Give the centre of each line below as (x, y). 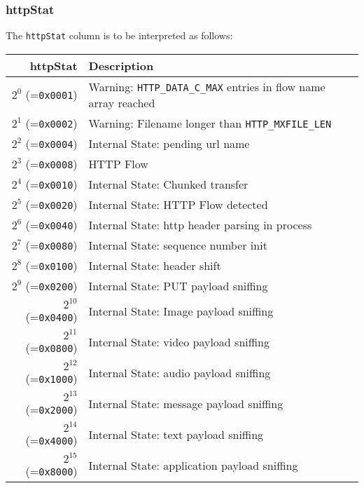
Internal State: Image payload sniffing (181, 311)
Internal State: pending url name (169, 143)
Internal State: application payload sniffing (193, 466)
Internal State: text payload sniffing (176, 435)
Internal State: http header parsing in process (200, 224)
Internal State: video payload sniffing (179, 342)
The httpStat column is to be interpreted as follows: (119, 35)
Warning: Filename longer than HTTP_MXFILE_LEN (210, 123)
